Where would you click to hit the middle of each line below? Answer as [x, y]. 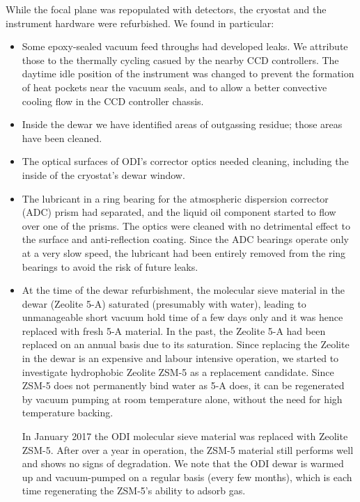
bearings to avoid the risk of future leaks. [110, 266]
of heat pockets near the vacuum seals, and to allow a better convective [174, 87]
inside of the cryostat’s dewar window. [103, 174]
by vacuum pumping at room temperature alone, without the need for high [182, 399]
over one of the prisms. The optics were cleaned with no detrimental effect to [186, 225]
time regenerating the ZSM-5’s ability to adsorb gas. [134, 491]
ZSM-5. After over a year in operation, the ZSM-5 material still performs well [188, 449]
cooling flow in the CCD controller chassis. [113, 101]
